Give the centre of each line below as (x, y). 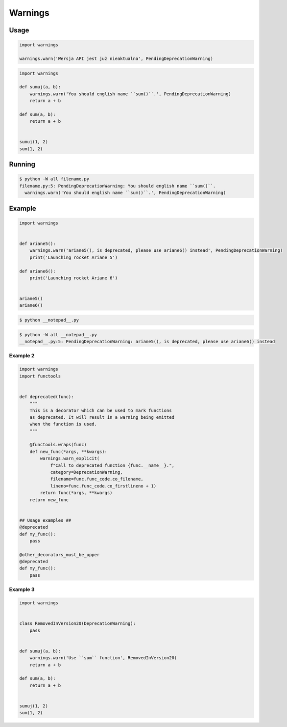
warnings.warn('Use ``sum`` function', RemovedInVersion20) (103, 658)
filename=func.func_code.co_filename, (97, 479)
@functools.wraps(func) (58, 445)
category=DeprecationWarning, (86, 472)
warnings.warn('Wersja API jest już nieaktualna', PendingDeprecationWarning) (116, 58)
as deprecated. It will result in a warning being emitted (102, 417)
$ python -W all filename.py (54, 179)
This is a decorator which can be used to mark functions (101, 410)
